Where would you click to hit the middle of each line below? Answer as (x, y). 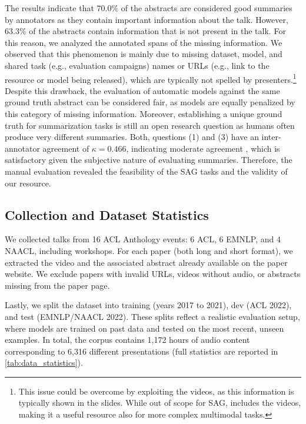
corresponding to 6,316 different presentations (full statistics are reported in (142, 351)
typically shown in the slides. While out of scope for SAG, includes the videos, (160, 403)
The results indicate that (49, 8)
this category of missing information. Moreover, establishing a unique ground (144, 113)
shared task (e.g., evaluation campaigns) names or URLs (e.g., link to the (137, 65)
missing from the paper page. (57, 285)
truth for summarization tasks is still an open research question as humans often (150, 125)
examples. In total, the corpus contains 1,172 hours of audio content (127, 340)
